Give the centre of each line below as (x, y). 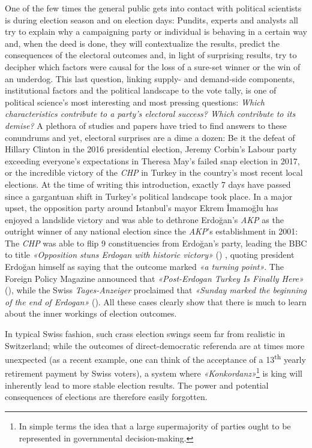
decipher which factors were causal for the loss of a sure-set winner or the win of (153, 66)
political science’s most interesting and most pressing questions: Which (135, 102)
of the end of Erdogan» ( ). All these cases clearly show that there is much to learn (156, 301)
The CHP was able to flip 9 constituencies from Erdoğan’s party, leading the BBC (156, 243)
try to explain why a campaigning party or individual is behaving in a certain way (156, 31)
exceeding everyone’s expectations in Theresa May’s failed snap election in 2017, (152, 160)
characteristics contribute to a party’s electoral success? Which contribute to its (150, 114)
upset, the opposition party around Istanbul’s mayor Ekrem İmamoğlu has (142, 208)
